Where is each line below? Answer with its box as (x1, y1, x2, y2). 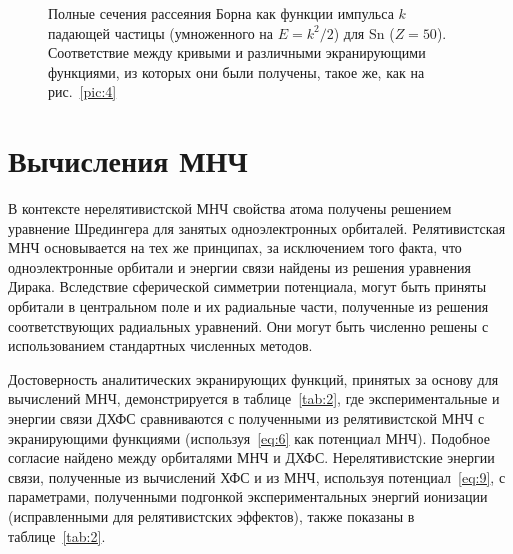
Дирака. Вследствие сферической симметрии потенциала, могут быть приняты (8, 276, 487, 297)
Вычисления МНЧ (8, 140, 248, 181)
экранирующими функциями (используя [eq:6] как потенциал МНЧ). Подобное (8, 427, 491, 448)
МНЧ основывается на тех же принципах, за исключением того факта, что (8, 237, 462, 258)
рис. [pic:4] (48, 81, 117, 102)
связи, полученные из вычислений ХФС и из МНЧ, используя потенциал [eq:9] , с (8, 466, 506, 487)
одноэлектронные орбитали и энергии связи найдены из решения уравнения (8, 256, 471, 277)
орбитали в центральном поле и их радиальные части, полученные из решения (8, 296, 489, 317)
